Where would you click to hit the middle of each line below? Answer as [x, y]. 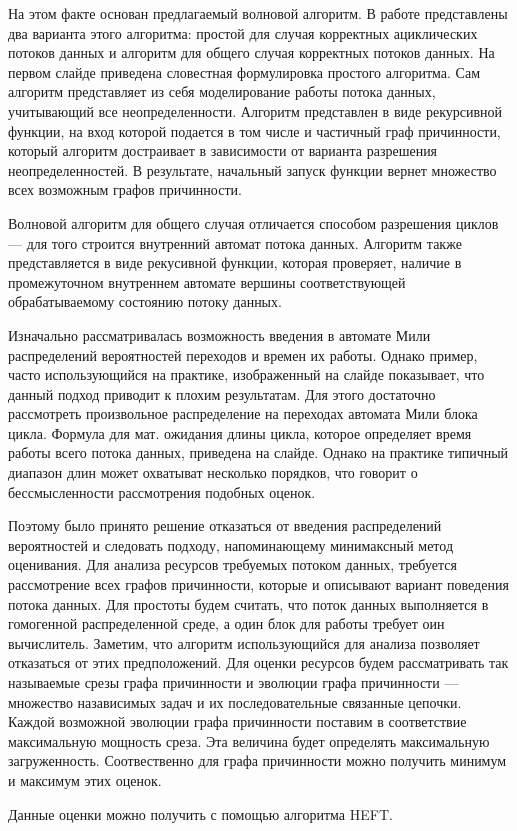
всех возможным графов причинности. [125, 189]
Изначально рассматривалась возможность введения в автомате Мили [219, 334]
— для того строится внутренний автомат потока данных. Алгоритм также [235, 242]
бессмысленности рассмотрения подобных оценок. [162, 491]
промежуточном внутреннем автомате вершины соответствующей [207, 281]
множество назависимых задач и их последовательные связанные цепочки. [235, 701]
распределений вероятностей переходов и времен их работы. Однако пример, [243, 354]
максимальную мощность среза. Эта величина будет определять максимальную [249, 740]
